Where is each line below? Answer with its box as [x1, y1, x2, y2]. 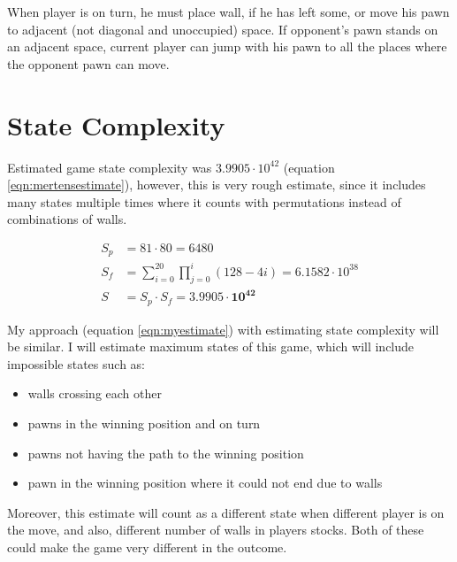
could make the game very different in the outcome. [7, 538, 287, 557]
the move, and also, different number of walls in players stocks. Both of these [7, 520, 424, 539]
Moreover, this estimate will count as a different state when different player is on [7, 503, 445, 521]
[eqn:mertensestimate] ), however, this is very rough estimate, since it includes [7, 175, 426, 194]
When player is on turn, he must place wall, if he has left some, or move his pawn [7, 3, 450, 20]
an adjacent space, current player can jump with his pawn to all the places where [7, 37, 447, 56]
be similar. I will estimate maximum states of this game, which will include [7, 337, 415, 356]
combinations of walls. [7, 210, 127, 228]
